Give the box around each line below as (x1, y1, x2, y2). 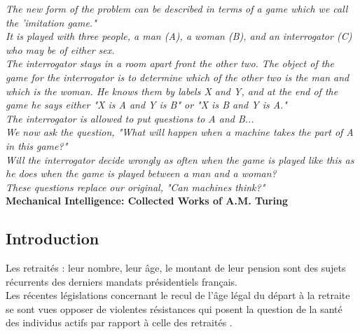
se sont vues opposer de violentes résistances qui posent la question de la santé (6, 301, 342, 316)
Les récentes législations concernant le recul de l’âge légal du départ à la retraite (6, 288, 350, 302)
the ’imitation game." (6, 15, 97, 29)
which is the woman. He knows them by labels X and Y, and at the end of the (6, 83, 338, 98)
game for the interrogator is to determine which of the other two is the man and (6, 69, 349, 84)
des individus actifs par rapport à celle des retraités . (6, 315, 233, 330)
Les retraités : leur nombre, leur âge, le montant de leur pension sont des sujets (6, 260, 346, 275)
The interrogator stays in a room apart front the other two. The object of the (6, 56, 334, 71)
